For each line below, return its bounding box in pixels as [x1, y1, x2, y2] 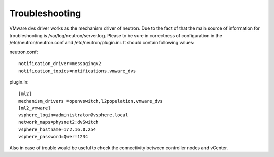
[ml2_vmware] [18, 105, 51, 111]
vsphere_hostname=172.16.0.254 [18, 127, 96, 132]
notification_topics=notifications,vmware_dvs [18, 68, 136, 74]
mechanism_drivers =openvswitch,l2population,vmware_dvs [18, 98, 163, 104]
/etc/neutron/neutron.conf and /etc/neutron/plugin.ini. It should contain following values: [9, 40, 195, 46]
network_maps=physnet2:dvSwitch [18, 119, 99, 125]
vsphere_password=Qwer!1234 [18, 134, 88, 139]
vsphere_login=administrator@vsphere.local [18, 112, 128, 118]
